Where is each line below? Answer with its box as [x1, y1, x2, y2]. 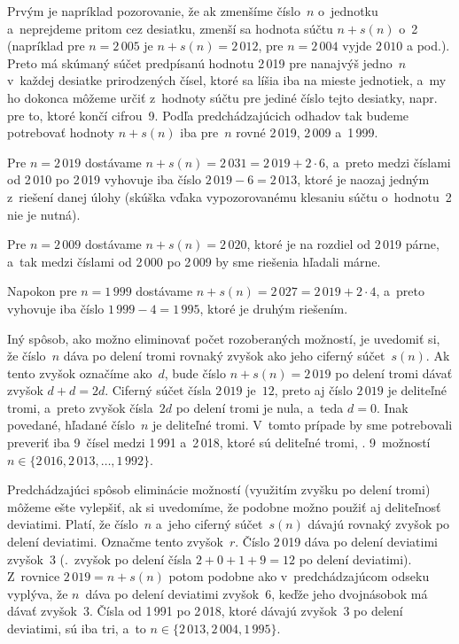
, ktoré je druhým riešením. [199, 299, 348, 317]
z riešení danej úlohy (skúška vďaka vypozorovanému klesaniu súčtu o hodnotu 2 [7, 187, 452, 206]
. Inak [376, 398, 408, 416]
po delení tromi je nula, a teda [175, 398, 344, 416]
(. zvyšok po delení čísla [59, 549, 192, 568]
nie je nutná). [7, 205, 81, 223]
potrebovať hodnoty [7, 123, 115, 142]
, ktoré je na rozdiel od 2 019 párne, [246, 235, 440, 253]
